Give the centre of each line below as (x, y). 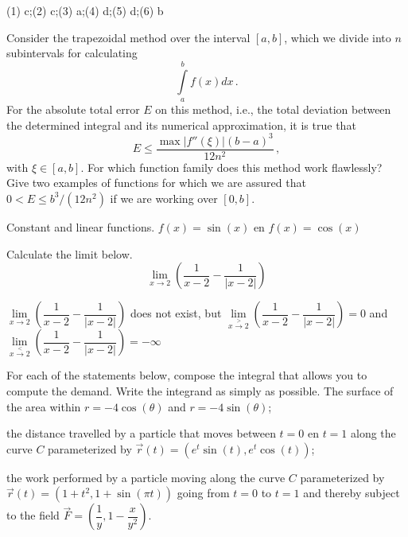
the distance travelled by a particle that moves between (141, 433)
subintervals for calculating (72, 53)
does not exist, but (176, 313)
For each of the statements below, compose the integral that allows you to (187, 375)
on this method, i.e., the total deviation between (273, 109)
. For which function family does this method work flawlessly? (231, 167)
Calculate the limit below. (70, 253)
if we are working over (164, 198)
